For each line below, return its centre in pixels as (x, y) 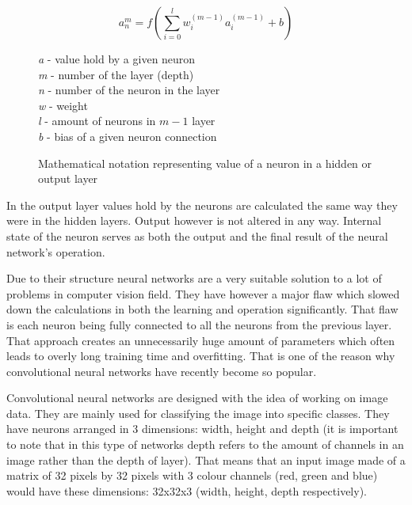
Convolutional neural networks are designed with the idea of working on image (197, 398)
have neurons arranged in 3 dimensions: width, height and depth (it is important (202, 429)
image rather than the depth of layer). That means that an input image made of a (206, 459)
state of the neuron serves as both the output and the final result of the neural (197, 235)
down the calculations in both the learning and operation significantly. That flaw (202, 309)
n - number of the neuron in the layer (129, 90)
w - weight (63, 105)
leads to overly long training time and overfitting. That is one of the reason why (201, 356)
